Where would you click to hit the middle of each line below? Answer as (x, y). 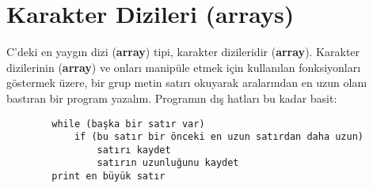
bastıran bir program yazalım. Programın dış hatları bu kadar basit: (172, 98)
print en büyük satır (108, 177)
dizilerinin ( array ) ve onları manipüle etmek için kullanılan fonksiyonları (184, 67)
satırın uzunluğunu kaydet (168, 163)
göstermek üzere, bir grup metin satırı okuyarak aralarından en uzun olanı (187, 83)
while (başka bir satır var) (128, 124)
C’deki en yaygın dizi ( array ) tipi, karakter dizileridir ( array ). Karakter (183, 52)
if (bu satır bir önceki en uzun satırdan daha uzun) (219, 137)
